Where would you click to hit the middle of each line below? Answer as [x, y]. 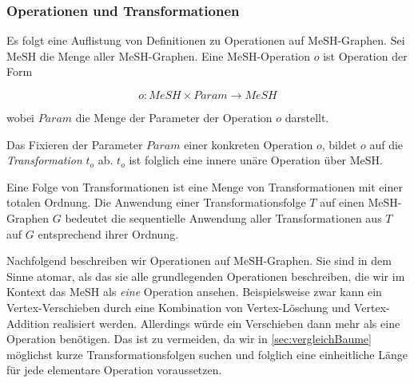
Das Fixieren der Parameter [75, 144]
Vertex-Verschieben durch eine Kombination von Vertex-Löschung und [179, 307]
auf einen [342, 202]
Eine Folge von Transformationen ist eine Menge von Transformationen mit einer [205, 186]
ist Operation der [365, 55]
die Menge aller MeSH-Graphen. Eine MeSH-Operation [175, 55]
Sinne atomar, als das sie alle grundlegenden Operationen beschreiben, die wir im [206, 276]
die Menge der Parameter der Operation [174, 117]
